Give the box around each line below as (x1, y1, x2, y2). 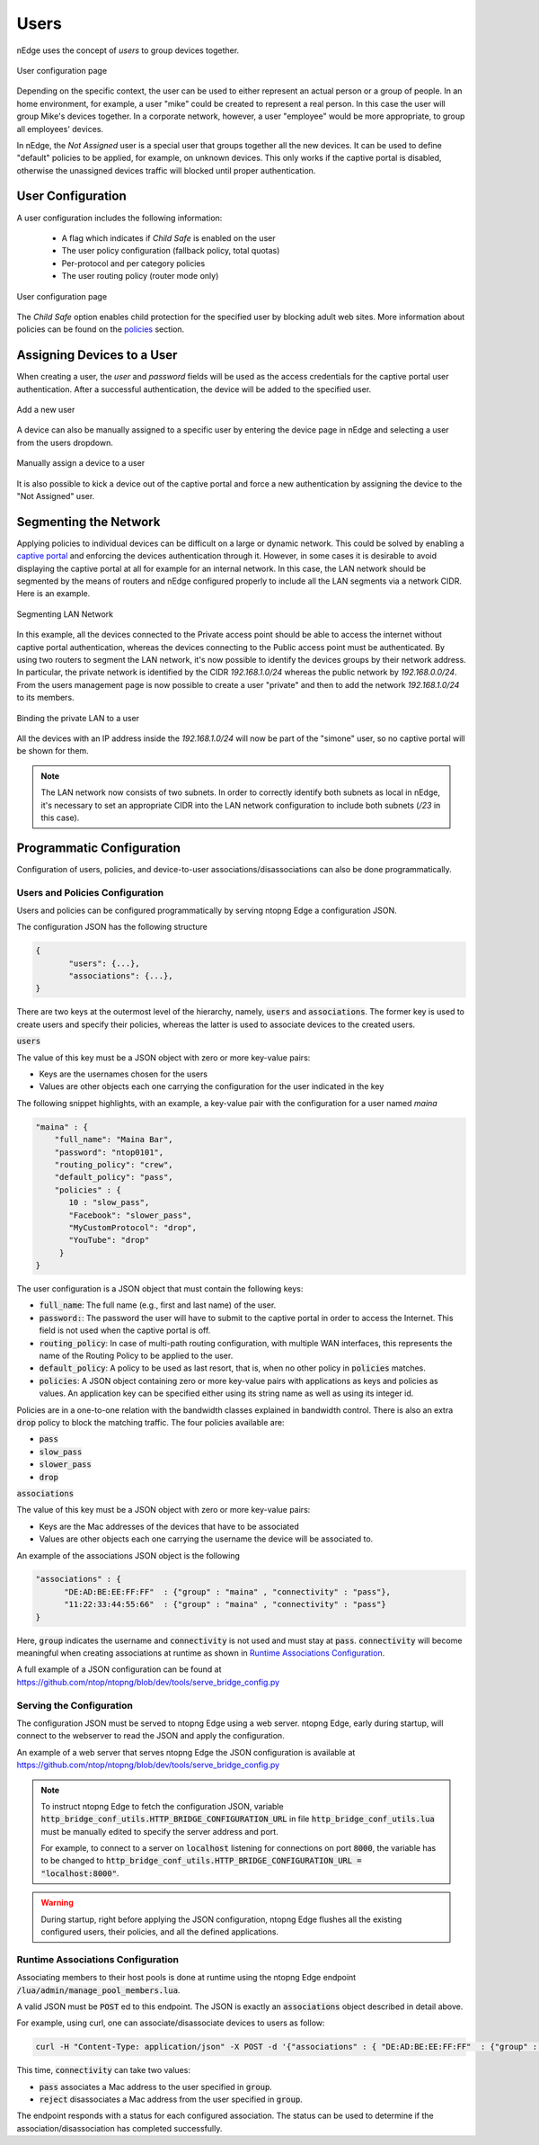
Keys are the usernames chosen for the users (39, 1068, 208, 1079)
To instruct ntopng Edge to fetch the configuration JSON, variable (40, 1801, 284, 1811)
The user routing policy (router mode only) (61, 271, 219, 282)
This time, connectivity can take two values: (16, 2065, 190, 2076)
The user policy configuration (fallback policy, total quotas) (61, 246, 280, 256)
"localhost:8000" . (40, 1867, 119, 1879)
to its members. (16, 693, 75, 703)
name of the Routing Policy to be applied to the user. (39, 1350, 234, 1362)
